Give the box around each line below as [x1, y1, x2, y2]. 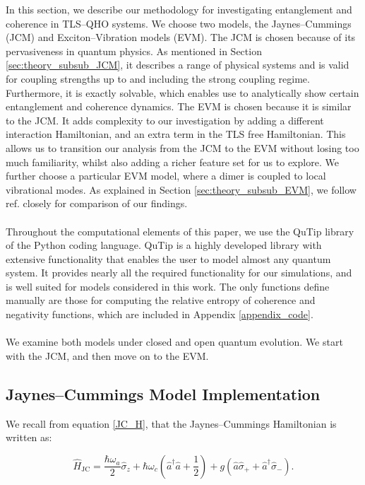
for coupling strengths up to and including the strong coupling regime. [6, 71, 310, 86]
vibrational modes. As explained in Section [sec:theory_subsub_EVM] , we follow [6, 182, 357, 197]
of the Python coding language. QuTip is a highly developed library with [6, 238, 322, 252]
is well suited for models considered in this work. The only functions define [6, 279, 330, 293]
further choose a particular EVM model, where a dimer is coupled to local [6, 168, 326, 183]
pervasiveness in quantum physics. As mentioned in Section [6, 43, 262, 58]
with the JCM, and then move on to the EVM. [6, 348, 209, 363]
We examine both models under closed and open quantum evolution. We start [6, 334, 343, 349]
